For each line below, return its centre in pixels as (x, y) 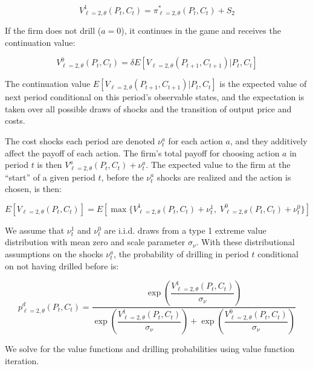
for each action (195, 140)
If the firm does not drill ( (53, 30)
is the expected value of (263, 84)
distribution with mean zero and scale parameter (95, 242)
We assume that (35, 230)
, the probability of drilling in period (181, 253)
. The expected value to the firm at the (218, 165)
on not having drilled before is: (62, 265)
